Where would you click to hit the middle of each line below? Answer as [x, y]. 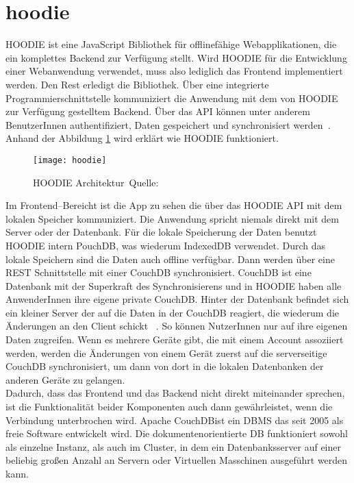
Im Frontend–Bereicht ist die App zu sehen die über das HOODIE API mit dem [174, 205]
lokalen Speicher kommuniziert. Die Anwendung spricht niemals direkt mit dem [173, 218]
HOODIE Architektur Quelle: [96, 182]
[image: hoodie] [70, 160]
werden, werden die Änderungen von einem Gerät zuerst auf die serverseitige [166, 352]
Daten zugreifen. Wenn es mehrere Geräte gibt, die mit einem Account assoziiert [175, 339]
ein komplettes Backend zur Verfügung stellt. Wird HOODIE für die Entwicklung [176, 57]
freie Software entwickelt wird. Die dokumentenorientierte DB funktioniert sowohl [177, 433]
